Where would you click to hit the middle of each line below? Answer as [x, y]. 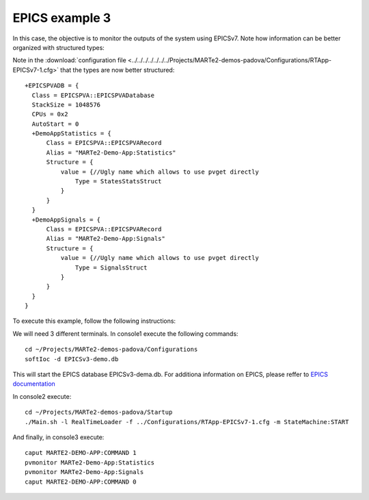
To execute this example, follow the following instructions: [94, 321]
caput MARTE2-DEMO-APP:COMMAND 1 [81, 453]
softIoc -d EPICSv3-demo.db [72, 359]
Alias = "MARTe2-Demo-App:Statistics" [111, 153]
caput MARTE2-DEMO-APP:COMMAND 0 [81, 482]
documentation [34, 384]
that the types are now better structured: [118, 70]
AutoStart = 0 [55, 124]
